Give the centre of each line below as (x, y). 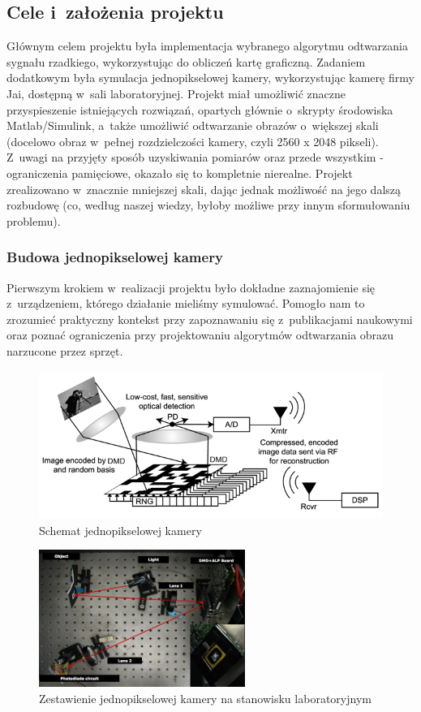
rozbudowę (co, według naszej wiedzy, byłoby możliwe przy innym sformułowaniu (208, 205)
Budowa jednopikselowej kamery (115, 257)
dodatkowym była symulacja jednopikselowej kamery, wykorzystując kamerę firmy (210, 78)
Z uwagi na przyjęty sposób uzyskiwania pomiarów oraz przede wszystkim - (195, 157)
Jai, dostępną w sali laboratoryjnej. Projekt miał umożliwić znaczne (176, 93)
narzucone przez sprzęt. (65, 350)
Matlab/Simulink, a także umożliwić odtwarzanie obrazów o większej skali (193, 125)
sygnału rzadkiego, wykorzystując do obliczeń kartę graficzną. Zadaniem (186, 61)
